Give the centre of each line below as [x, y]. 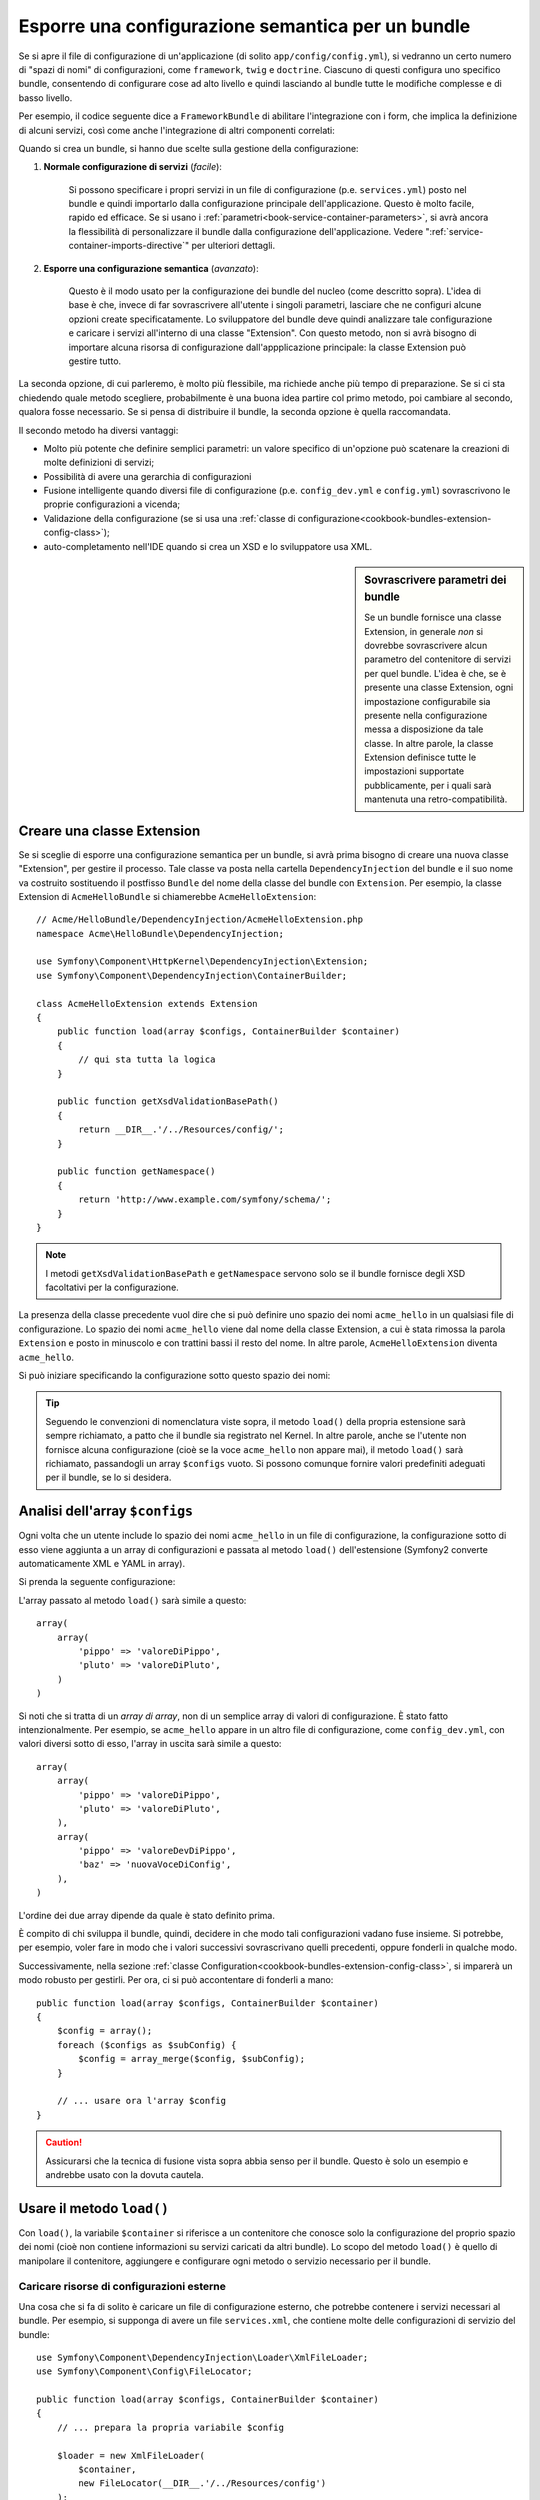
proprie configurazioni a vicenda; [111, 504]
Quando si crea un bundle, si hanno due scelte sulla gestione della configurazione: [188, 148]
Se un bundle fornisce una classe [433, 617]
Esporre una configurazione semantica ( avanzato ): [151, 268]
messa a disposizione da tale [424, 729]
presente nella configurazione [426, 715]
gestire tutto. [95, 361]
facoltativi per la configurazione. [112, 1287]
